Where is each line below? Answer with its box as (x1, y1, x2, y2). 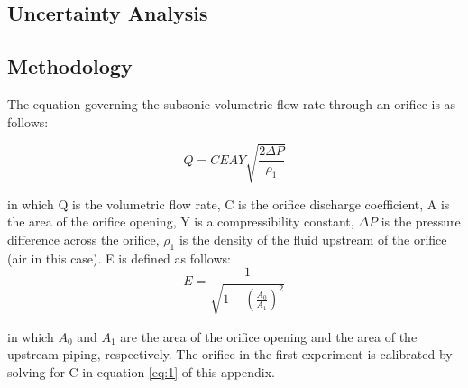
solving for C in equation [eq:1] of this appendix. (7, 362, 275, 381)
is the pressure (381, 212, 461, 231)
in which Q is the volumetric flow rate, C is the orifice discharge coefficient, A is (7, 194, 450, 213)
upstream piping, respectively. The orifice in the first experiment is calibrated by (7, 345, 453, 364)
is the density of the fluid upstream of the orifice (179, 229, 447, 248)
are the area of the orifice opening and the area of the (120, 327, 418, 346)
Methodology (7, 52, 133, 80)
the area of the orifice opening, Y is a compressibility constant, (7, 212, 354, 231)
